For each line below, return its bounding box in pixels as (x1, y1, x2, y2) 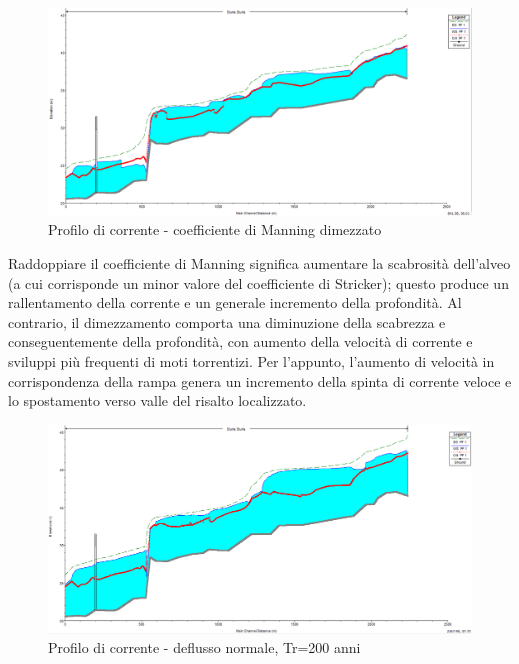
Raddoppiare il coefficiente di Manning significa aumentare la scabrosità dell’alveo (8, 253, 511, 274)
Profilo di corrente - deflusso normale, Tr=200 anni (48, 637, 361, 658)
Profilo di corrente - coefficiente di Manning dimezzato (48, 219, 382, 240)
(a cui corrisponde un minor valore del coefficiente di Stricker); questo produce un (8, 272, 509, 293)
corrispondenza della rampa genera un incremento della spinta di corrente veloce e (8, 370, 512, 391)
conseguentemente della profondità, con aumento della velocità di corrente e (8, 331, 473, 352)
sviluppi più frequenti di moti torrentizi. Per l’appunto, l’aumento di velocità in (8, 351, 495, 372)
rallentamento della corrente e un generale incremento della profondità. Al (8, 292, 462, 313)
